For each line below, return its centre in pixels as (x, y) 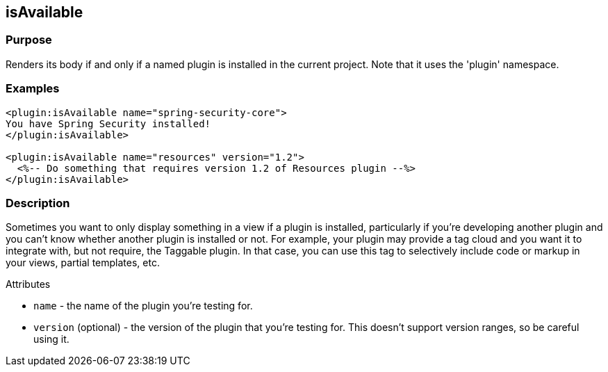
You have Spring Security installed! (108, 123)
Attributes (28, 284)
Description (38, 203)
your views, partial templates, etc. (83, 263)
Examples (33, 89)
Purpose (29, 40)
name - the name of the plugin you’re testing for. (143, 306)
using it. (51, 339)
